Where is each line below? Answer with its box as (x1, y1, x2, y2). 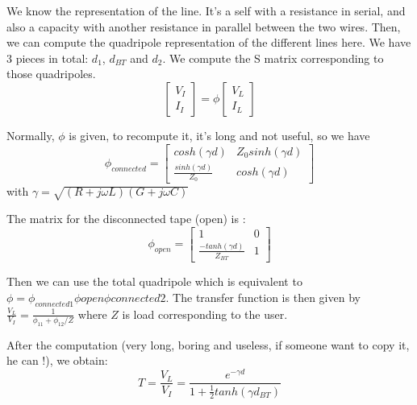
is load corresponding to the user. (122, 305, 288, 322)
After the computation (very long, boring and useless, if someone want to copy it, (6, 336, 410, 353)
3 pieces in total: (6, 49, 89, 66)
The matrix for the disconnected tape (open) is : (6, 210, 246, 227)
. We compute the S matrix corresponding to (162, 49, 384, 66)
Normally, (6, 126, 55, 143)
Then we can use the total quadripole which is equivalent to (6, 273, 302, 290)
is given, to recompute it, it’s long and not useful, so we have (69, 126, 370, 143)
